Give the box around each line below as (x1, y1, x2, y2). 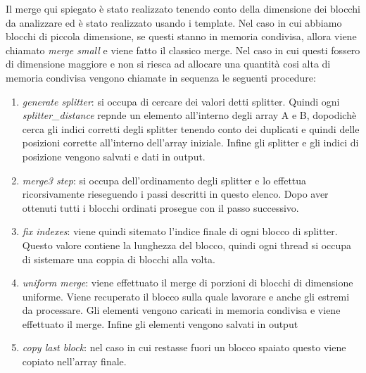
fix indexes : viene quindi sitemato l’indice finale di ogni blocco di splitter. (22, 224, 338, 239)
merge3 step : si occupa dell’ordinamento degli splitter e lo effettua (22, 172, 307, 187)
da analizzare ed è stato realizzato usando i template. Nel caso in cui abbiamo (6, 15, 342, 30)
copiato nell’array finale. (22, 354, 127, 369)
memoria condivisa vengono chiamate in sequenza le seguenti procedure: (6, 70, 316, 84)
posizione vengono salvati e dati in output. (22, 148, 206, 163)
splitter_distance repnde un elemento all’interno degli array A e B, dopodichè (22, 108, 357, 122)
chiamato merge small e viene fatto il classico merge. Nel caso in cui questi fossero (6, 42, 360, 57)
